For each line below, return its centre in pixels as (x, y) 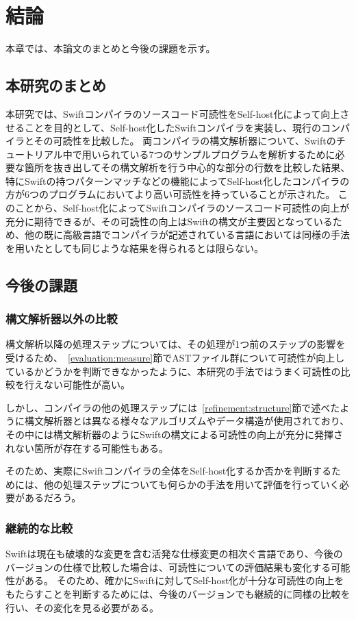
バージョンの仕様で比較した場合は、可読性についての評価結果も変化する (168, 567)
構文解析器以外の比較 (62, 319)
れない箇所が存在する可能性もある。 (87, 447)
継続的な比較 (39, 528)
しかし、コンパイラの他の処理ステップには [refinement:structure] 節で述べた (173, 407)
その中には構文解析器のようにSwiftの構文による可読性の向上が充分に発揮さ (175, 434)
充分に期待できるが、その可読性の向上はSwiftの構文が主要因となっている (169, 221)
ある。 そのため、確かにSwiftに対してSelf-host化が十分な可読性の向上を (184, 580)
